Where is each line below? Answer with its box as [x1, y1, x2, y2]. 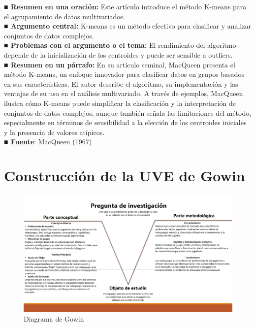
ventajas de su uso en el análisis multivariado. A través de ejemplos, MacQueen [4, 88, 243, 98]
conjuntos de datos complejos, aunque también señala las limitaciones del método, [4, 107, 252, 118]
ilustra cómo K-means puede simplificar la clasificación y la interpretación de [4, 98, 236, 108]
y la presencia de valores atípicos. [4, 127, 105, 137]
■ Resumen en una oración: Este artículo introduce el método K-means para [4, 1, 247, 11]
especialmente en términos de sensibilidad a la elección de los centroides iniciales [4, 117, 247, 128]
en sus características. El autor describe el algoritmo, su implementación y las [4, 78, 238, 89]
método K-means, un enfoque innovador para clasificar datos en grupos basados [4, 69, 244, 79]
